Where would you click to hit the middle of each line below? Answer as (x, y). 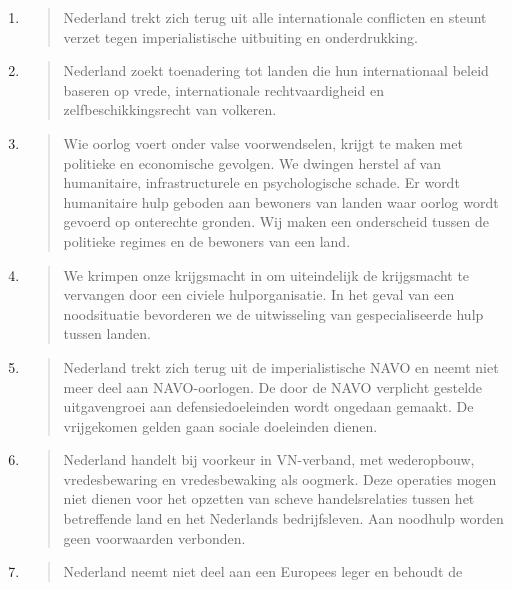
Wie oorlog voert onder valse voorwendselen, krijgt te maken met (263, 142)
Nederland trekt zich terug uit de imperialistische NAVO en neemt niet (281, 366)
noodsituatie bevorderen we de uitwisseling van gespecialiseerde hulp (273, 313)
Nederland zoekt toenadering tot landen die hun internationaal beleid (276, 70)
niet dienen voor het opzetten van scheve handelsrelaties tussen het (269, 498)
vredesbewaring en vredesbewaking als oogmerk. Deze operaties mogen (280, 478)
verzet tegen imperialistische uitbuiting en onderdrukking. (240, 36)
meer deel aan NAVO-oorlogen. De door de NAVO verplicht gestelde (273, 386)
